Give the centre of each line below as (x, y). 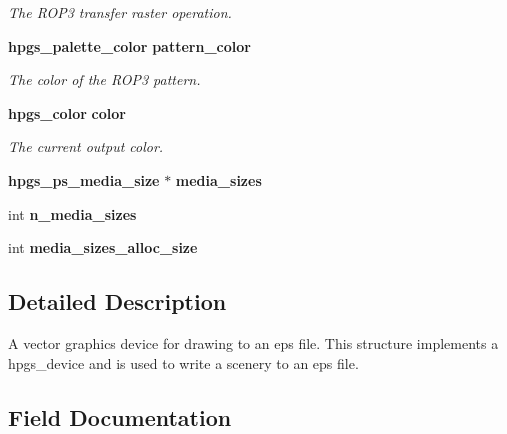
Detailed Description (117, 301)
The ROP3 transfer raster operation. (120, 12)
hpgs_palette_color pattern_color (129, 45)
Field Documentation (120, 416)
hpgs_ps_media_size (84, 179)
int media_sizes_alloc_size (103, 247)
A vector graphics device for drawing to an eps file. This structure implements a (253, 342)
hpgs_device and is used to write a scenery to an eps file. (183, 362)
